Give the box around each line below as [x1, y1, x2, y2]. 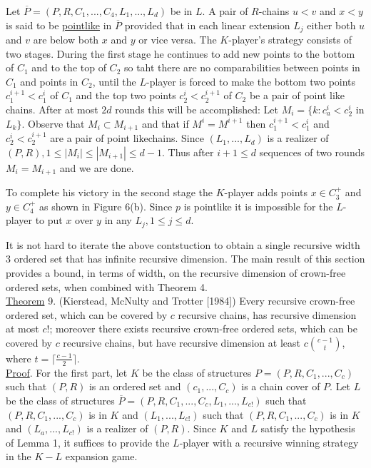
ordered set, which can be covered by [6, 307, 168, 322]
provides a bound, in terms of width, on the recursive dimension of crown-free [6, 265, 346, 280]
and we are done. [59, 160, 134, 175]
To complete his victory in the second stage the [6, 185, 213, 200]
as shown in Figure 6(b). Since [39, 198, 173, 213]
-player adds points [224, 185, 308, 200]
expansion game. [65, 449, 138, 464]
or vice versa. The [138, 32, 217, 47]
